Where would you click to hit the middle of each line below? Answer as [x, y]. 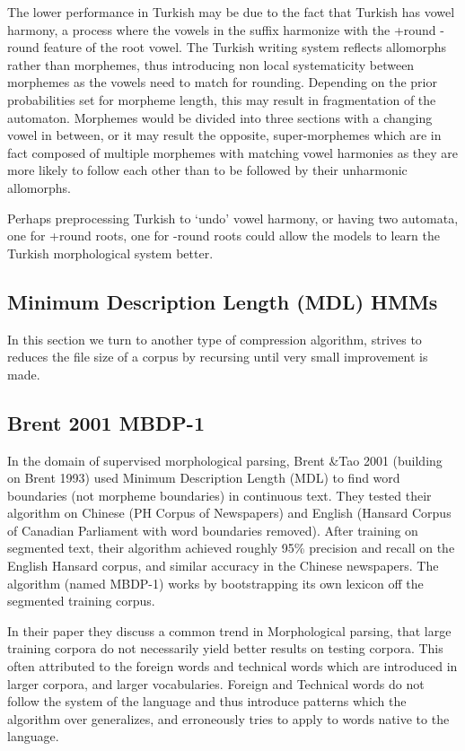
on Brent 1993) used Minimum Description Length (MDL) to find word [204, 478]
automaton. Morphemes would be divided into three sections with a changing [220, 117]
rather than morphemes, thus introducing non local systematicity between [211, 64]
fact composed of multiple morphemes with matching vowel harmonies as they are [233, 152]
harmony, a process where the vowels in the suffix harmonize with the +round [222, 29]
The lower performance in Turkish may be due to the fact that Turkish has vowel [231, 12]
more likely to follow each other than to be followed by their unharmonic [207, 170]
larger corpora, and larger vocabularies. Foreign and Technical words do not [216, 683]
